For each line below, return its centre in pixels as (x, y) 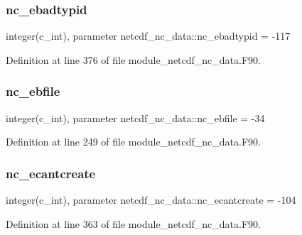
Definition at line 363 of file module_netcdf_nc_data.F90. (133, 223)
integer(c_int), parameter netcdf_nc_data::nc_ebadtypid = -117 (148, 36)
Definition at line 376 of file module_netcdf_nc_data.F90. (133, 59)
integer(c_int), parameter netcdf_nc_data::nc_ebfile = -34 (135, 117)
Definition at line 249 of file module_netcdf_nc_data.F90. (133, 142)
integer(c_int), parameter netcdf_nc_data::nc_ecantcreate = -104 (151, 200)
